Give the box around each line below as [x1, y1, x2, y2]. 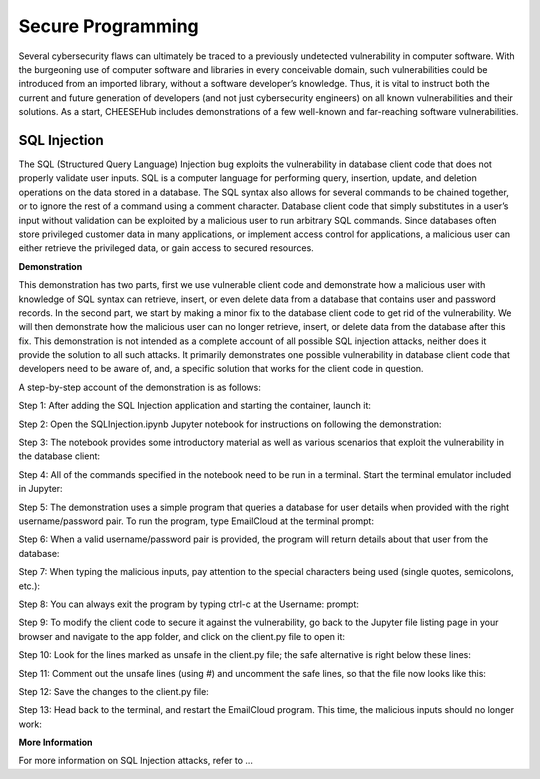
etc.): [18, 580, 40, 592]
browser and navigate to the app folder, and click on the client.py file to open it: [18, 630, 345, 642]
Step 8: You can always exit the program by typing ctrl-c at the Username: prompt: [18, 598, 360, 610]
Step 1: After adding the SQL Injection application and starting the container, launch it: [18, 400, 372, 412]
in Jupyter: [18, 483, 64, 495]
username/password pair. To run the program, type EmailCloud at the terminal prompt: [18, 515, 375, 527]
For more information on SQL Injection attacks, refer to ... [18, 755, 254, 767]
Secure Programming [18, 15, 199, 37]
